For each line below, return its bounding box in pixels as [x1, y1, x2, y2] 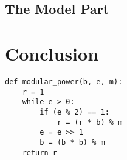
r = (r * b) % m [57, 118, 123, 127]
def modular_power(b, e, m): [5, 77, 123, 86]
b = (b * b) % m [39, 138, 105, 147]
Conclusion [5, 41, 99, 65]
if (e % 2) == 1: [39, 107, 109, 116]
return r [22, 148, 57, 157]
